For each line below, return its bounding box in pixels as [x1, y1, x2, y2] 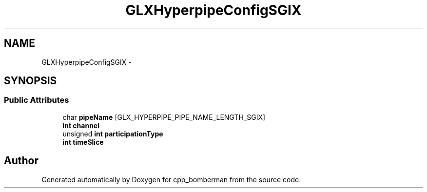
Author [4, 154, 39, 167]
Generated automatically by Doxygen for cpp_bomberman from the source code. [41, 175, 301, 184]
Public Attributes [4, 95, 69, 105]
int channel [62, 121, 99, 130]
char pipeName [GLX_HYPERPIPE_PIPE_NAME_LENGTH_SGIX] [62, 113, 266, 121]
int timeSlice [62, 137, 104, 146]
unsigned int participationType [62, 129, 163, 138]
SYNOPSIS [4, 75, 57, 87]
